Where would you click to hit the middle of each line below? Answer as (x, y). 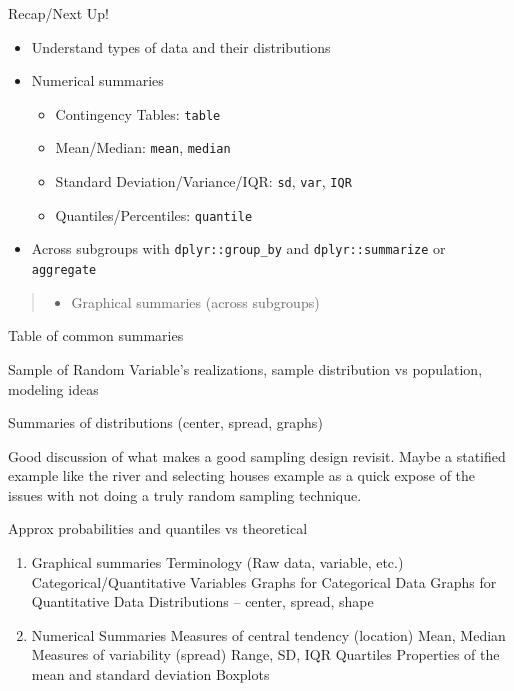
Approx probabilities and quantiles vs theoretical (158, 528)
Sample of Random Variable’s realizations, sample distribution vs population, (245, 368)
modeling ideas (53, 388)
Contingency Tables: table (138, 113)
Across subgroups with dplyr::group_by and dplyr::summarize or (238, 248)
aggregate (64, 270)
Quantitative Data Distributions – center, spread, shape (202, 601)
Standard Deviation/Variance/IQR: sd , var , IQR (203, 181)
